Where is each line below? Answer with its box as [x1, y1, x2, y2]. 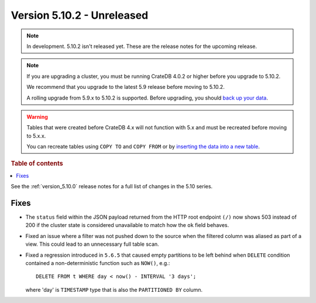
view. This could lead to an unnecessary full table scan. [25, 240, 159, 248]
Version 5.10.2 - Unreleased [11, 9, 149, 22]
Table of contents [11, 160, 64, 168]
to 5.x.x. [26, 132, 46, 139]
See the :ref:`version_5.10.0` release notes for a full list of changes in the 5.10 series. [11, 183, 213, 190]
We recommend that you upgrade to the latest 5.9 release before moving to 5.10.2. [26, 84, 225, 91]
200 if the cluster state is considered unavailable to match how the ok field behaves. [25, 222, 229, 229]
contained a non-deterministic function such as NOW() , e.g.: [25, 259, 170, 266]
